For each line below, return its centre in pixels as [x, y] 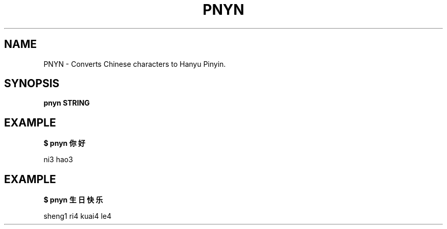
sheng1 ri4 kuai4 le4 [78, 216]
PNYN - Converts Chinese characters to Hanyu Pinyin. [135, 64]
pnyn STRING [67, 103]
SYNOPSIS [32, 84]
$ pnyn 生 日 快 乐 [73, 200]
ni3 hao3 [58, 160]
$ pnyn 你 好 [64, 143]
